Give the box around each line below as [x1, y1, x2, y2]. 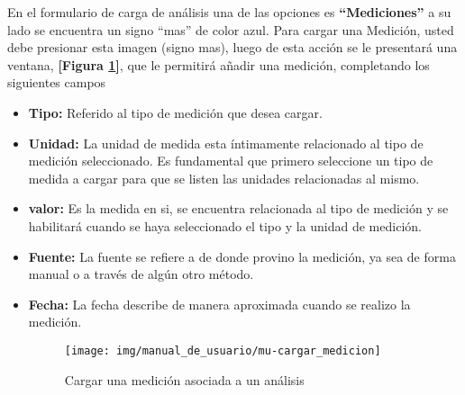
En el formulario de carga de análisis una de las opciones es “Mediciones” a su [7, 3, 451, 21]
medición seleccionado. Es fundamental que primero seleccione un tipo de [28, 151, 433, 170]
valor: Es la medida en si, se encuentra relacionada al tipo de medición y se [28, 199, 449, 218]
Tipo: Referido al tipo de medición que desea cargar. [28, 103, 323, 121]
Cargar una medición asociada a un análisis [64, 370, 305, 389]
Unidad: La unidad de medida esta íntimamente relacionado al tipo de [28, 133, 424, 152]
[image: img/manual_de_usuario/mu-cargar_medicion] [64, 344, 381, 357]
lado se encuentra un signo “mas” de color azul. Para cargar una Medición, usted [7, 20, 454, 39]
